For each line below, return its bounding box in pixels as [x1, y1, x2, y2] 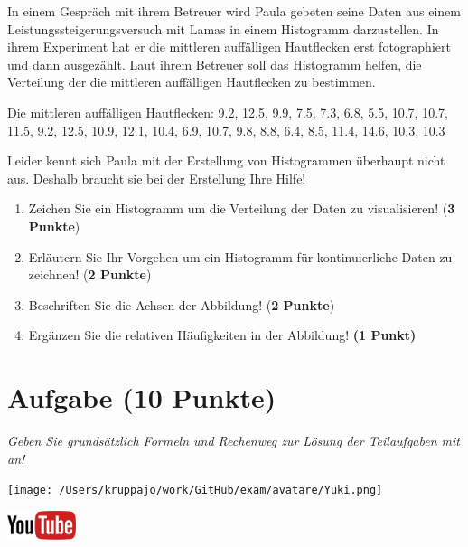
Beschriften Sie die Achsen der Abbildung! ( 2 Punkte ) [28, 295, 335, 314]
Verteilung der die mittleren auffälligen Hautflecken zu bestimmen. [7, 72, 376, 91]
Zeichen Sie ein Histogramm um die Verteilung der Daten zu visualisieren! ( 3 [28, 199, 455, 218]
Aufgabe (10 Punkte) [7, 379, 276, 416]
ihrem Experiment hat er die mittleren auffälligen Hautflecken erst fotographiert [7, 37, 451, 56]
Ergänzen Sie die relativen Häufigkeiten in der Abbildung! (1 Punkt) [28, 325, 417, 344]
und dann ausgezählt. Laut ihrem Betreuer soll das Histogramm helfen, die [7, 54, 422, 73]
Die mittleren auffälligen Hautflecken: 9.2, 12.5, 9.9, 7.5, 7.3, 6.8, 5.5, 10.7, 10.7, [7, 102, 448, 121]
